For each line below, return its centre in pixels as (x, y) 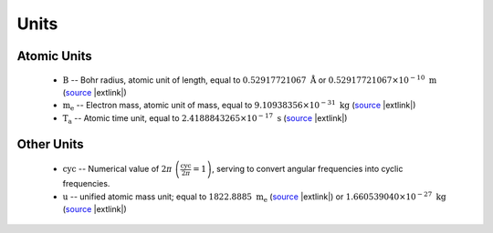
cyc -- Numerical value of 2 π (117, 169)
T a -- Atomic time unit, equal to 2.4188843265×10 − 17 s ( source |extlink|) (205, 119)
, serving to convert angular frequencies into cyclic (307, 169)
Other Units (50, 144)
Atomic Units (55, 56)
